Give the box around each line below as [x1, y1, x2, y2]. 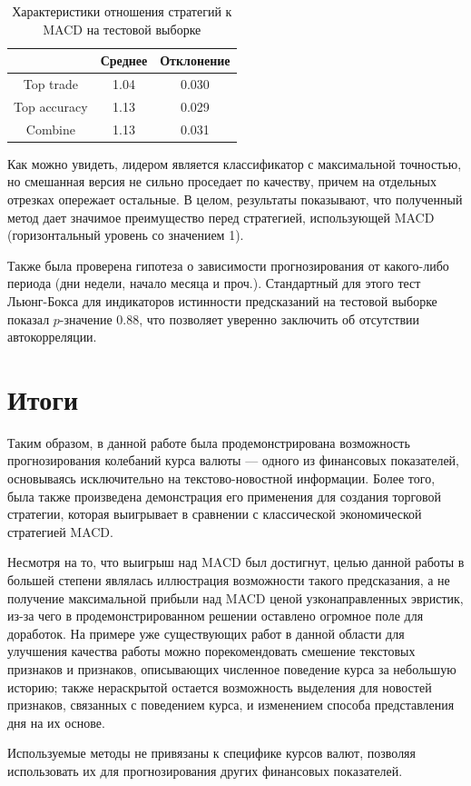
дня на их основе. [7, 712, 105, 731]
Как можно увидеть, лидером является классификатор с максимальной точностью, [7, 154, 462, 173]
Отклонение [160, 51, 231, 70]
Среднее [100, 51, 148, 70]
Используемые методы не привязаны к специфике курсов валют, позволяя [7, 743, 416, 762]
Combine [25, 119, 75, 138]
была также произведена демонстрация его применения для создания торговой [7, 486, 441, 505]
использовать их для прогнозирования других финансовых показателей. [7, 761, 403, 780]
